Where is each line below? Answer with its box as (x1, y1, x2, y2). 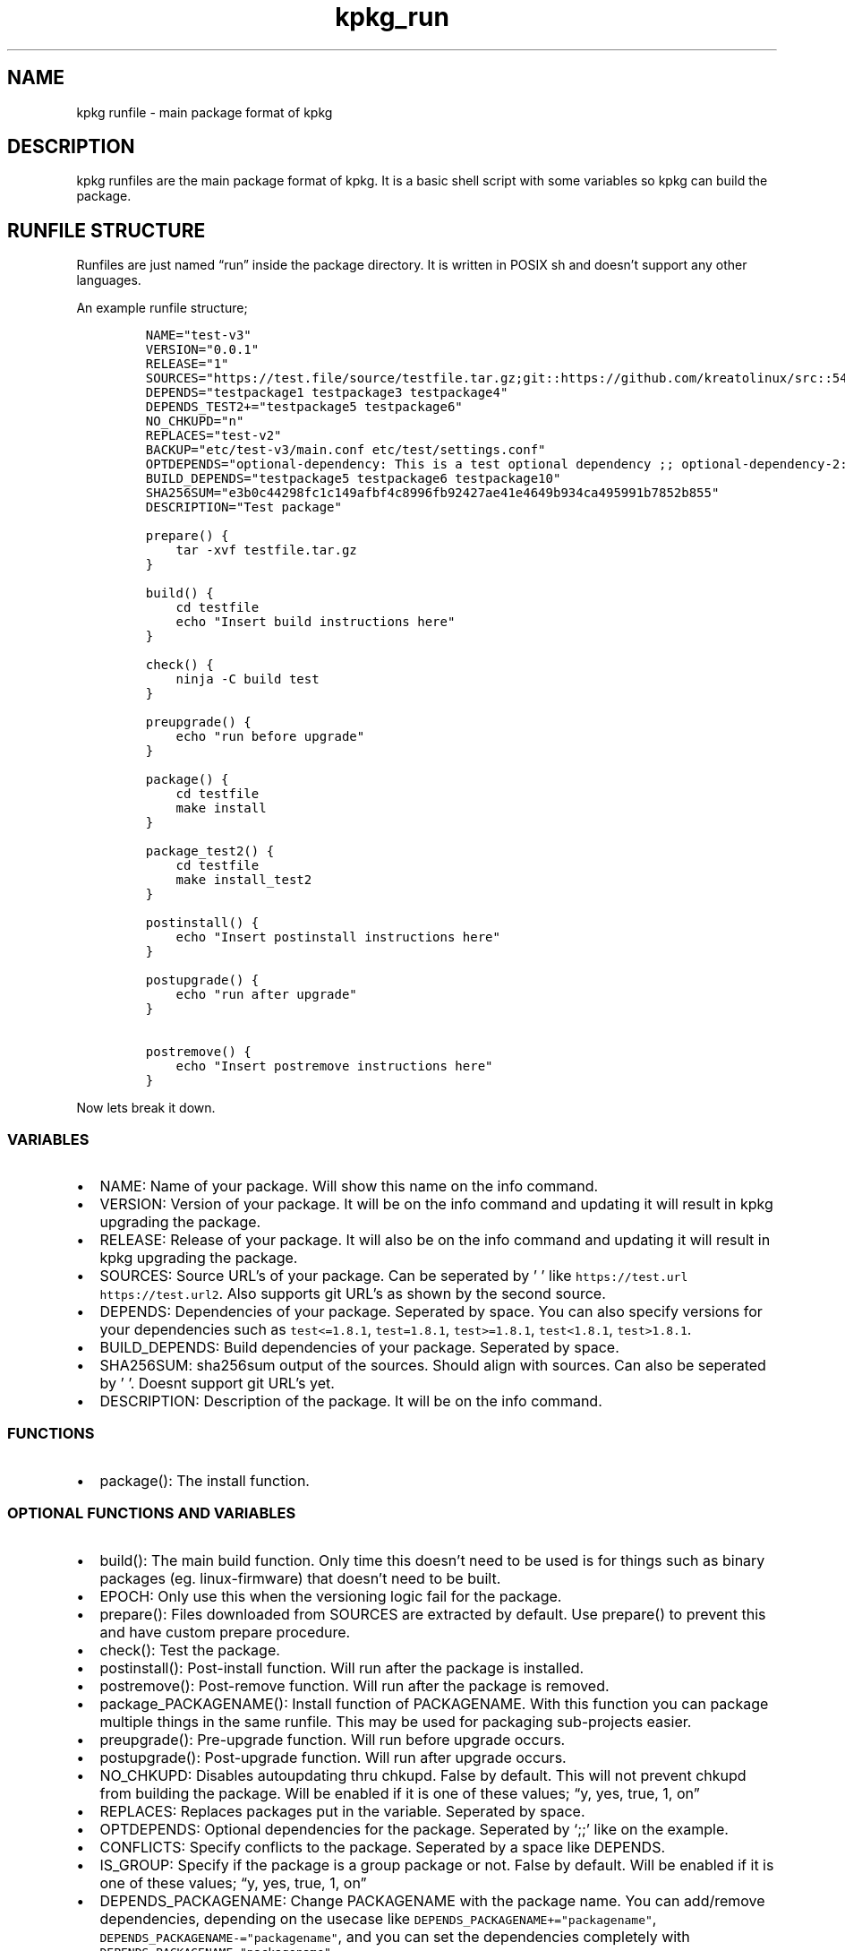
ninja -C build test (175, 672, 320, 687)
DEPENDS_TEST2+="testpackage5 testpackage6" (145, 400, 463, 415)
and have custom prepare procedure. (99, 1622, 351, 1641)
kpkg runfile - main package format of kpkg (76, 104, 333, 120)
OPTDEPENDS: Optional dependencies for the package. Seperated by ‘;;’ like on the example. (99, 1819, 729, 1838)
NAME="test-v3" (145, 328, 252, 343)
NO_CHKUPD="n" (145, 414, 244, 429)
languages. (76, 272, 141, 288)
